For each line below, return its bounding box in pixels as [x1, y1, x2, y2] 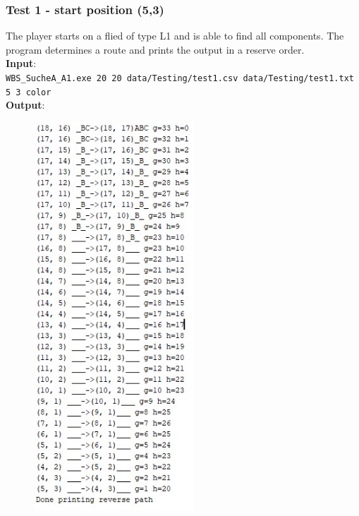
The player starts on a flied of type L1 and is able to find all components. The [6, 28, 344, 43]
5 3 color [6, 87, 51, 97]
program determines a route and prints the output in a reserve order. [6, 42, 305, 56]
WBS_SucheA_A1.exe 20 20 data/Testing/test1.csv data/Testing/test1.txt [6, 73, 354, 83]
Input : [6, 56, 37, 71]
